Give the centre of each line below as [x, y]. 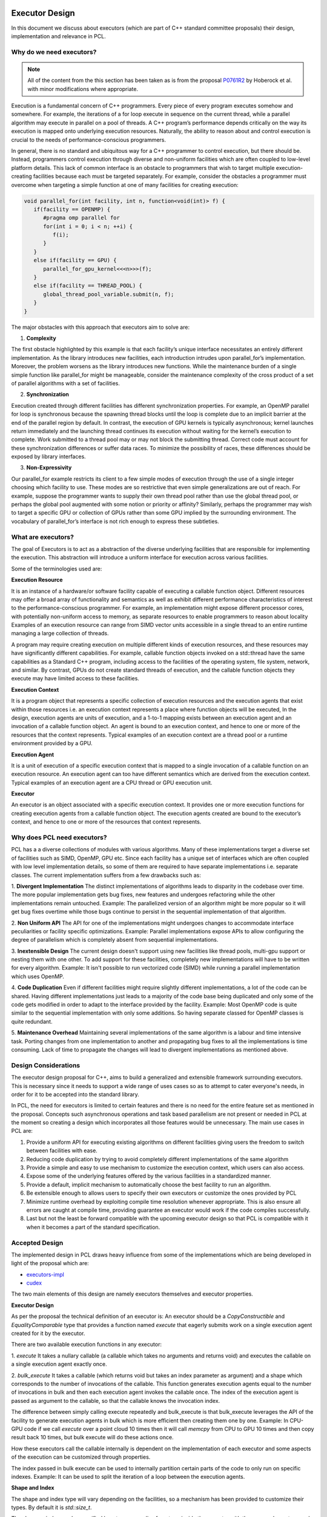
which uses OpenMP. [38, 976]
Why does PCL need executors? [59, 837]
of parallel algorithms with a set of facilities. [66, 383]
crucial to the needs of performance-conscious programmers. [89, 140]
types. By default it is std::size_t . [51, 1507]
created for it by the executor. [48, 1333]
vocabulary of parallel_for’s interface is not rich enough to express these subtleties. [115, 521]
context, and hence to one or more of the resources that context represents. [106, 822]
